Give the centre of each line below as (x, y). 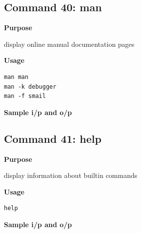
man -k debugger (30, 87)
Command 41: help (53, 138)
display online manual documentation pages (69, 44)
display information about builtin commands (71, 175)
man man (16, 77)
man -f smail (25, 96)
